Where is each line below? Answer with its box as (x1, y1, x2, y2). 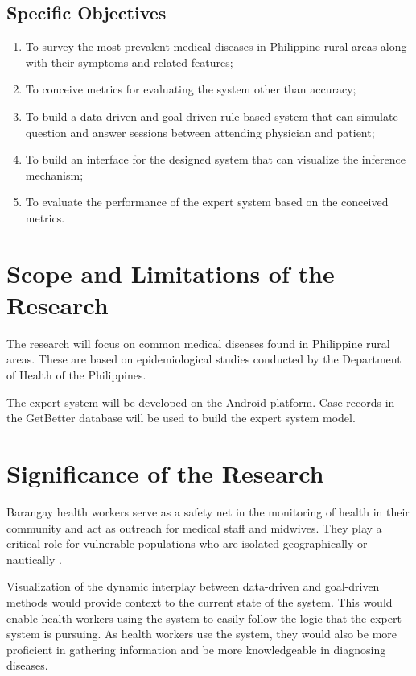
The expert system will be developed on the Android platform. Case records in (6, 393, 395, 410)
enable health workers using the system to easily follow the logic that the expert (6, 609, 402, 626)
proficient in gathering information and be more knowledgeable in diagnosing (6, 641, 386, 657)
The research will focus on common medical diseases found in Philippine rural (6, 334, 390, 351)
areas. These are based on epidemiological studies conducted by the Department (6, 350, 402, 367)
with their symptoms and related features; (25, 53, 233, 70)
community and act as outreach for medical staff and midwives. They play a (6, 519, 382, 536)
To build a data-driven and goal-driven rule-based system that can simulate (25, 107, 398, 124)
